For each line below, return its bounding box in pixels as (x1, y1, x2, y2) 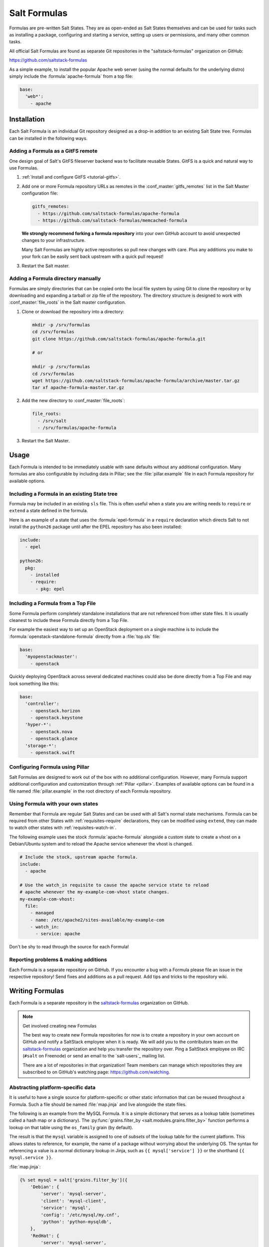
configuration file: (21, 190, 58, 197)
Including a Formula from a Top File (9, 600, 96, 607)
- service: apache (35, 931, 81, 937)
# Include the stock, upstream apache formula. (19, 854, 138, 860)
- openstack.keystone (30, 715, 83, 721)
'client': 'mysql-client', (40, 1198, 107, 1204)
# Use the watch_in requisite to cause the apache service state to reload (19, 882, 209, 888)
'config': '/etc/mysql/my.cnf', (40, 1212, 120, 1218)
